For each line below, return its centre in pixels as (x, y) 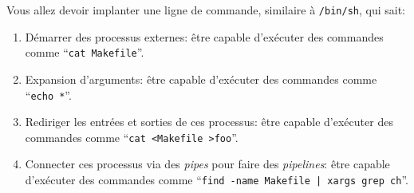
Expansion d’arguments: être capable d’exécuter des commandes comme (201, 79)
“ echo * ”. (48, 95)
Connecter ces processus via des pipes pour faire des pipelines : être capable (207, 164)
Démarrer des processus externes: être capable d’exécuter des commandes (204, 36)
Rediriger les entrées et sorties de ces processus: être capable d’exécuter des (209, 122)
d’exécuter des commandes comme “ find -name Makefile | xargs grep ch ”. (217, 179)
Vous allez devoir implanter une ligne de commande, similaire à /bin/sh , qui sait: (206, 10)
